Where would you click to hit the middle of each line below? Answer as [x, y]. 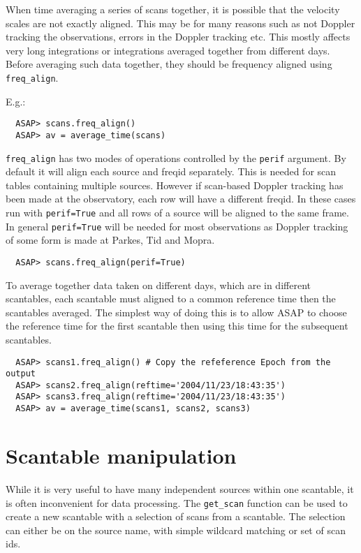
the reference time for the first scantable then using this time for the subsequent [177, 326]
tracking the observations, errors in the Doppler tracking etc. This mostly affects [178, 37]
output [21, 374]
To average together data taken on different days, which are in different [158, 285]
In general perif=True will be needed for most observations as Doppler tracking [177, 226]
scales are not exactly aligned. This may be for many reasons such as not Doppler [180, 23]
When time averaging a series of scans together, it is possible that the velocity [173, 9]
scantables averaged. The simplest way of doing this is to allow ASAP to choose [176, 312]
